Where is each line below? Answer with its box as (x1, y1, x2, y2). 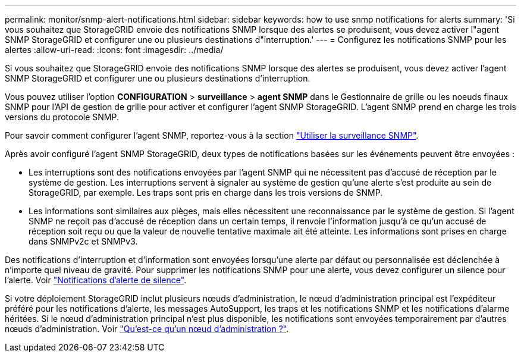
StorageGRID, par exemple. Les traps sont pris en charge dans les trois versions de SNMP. (29, 187, 383, 198)
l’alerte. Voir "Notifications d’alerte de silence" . (5, 275, 187, 285)
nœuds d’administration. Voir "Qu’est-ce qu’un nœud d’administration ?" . (5, 324, 289, 334)
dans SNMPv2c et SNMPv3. (29, 236, 138, 246)
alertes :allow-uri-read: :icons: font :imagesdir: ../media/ (5, 45, 224, 55)
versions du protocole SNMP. (5, 112, 119, 122)
